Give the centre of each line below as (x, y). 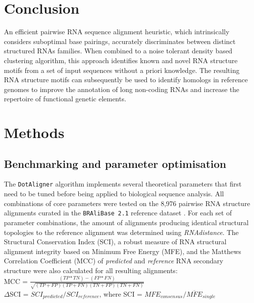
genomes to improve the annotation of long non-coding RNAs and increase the (122, 89)
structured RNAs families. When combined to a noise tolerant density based (118, 51)
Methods (34, 132)
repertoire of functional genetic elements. (65, 99)
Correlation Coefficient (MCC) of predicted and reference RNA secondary (114, 261)
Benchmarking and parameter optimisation (115, 163)
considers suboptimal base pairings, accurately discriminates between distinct (120, 41)
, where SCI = (121, 293)
